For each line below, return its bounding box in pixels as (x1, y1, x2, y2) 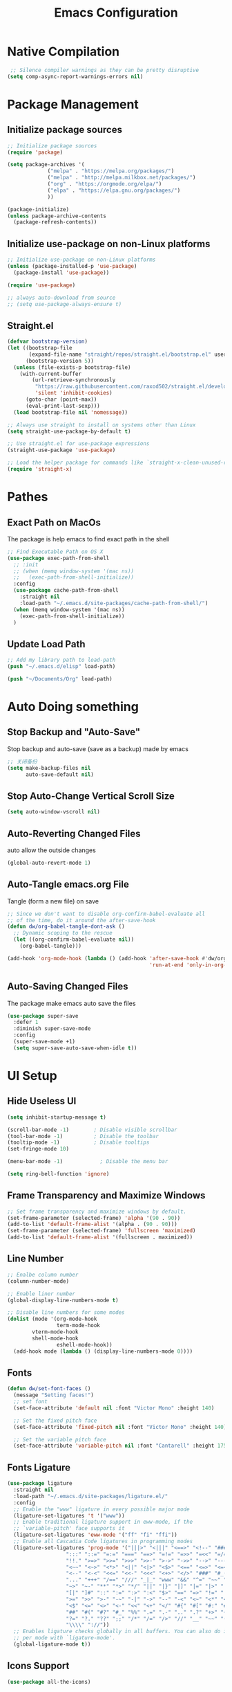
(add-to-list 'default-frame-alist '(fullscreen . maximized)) (7, 1234, 193, 1241)
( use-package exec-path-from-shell (7, 555, 110, 561)
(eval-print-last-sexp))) (25, 402, 100, 409)
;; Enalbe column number (7, 1271, 79, 1278)
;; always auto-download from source (7, 294, 116, 301)
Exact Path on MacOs (7, 516, 101, 528)
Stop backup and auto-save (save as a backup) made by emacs (7, 744, 188, 753)
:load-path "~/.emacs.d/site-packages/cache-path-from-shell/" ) (19, 600, 209, 606)
